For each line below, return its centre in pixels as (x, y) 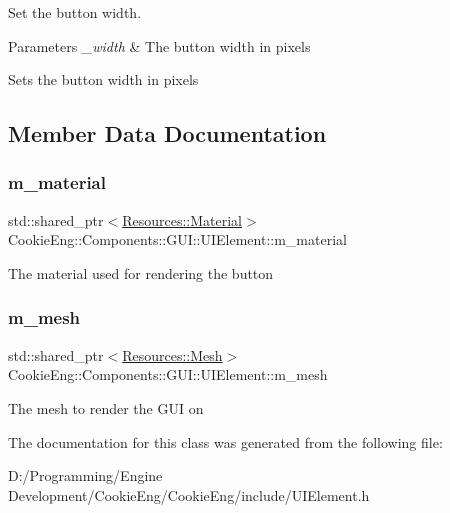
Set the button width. (75, 12)
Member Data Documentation (167, 133)
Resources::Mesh (172, 354)
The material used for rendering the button (141, 272)
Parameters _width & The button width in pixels (159, 45)
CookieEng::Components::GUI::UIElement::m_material (177, 239)
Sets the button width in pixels (103, 79)
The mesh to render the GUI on (106, 407)
